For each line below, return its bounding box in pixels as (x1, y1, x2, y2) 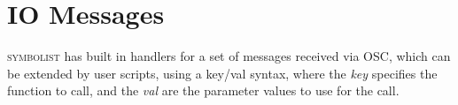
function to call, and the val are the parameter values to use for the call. (7, 81, 400, 100)
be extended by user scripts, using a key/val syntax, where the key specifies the (7, 64, 438, 82)
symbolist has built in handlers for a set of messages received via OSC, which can (7, 47, 451, 65)
